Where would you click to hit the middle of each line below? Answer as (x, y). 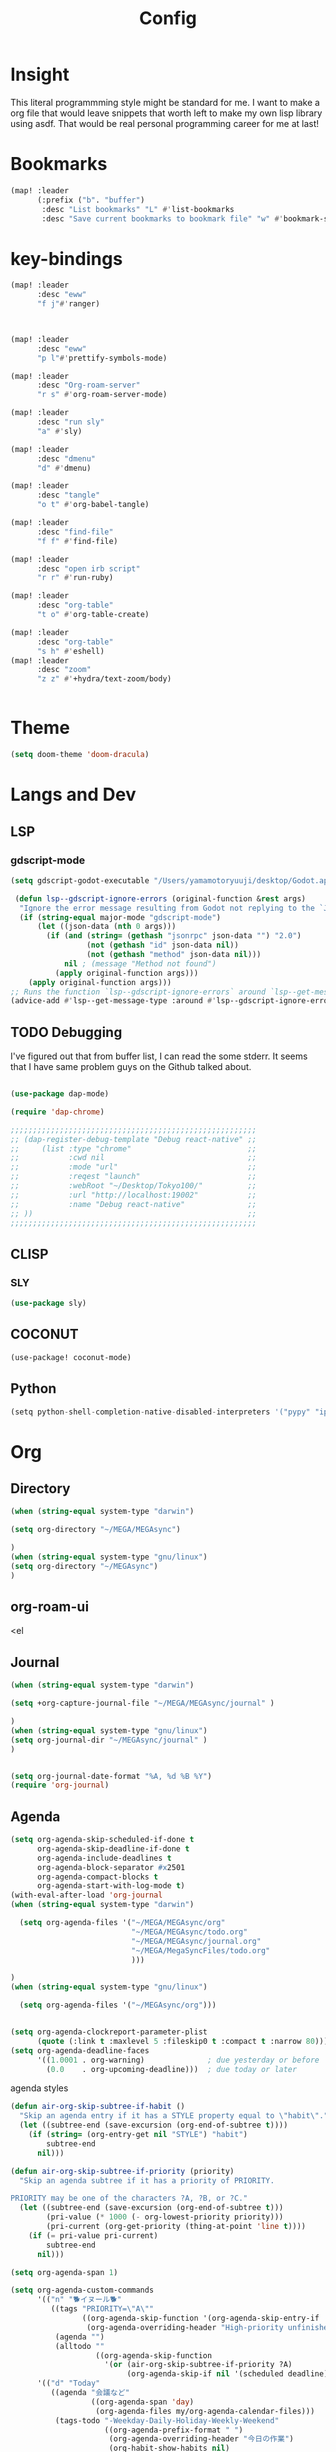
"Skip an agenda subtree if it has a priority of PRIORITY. (147, 2180)
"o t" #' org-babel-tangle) (93, 505)
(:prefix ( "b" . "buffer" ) (90, 200)
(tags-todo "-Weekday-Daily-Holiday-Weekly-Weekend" (167, 2420)
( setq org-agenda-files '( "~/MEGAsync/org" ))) (118, 2005)
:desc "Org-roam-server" (88, 385)
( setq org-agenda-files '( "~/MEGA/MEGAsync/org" (122, 1923)
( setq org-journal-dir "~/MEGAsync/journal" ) (109, 1740)
